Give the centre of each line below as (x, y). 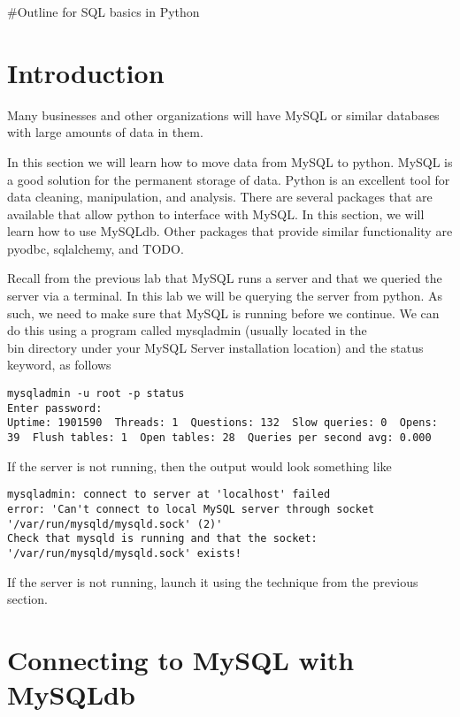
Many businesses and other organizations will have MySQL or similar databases (223, 114)
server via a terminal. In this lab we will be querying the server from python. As (225, 296)
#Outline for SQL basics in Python (103, 11)
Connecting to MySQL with (181, 659)
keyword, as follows (59, 365)
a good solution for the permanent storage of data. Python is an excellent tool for (229, 179)
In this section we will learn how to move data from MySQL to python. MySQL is (230, 161)
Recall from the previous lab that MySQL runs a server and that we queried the (225, 278)
